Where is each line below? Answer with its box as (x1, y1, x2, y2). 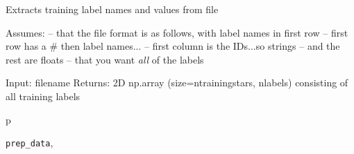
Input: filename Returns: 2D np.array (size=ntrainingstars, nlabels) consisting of (6, 75, 348, 90)
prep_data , (6, 135, 53, 150)
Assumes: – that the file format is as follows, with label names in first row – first (6, 25, 348, 39)
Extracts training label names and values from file (6, 2, 219, 16)
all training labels (6, 88, 81, 103)
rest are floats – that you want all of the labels (6, 52, 204, 66)
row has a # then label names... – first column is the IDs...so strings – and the (6, 39, 340, 53)
